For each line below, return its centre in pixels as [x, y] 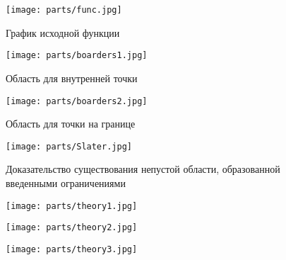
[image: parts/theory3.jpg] [72, 249]
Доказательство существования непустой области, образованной [143, 169]
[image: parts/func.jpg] [64, 10]
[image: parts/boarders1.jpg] [77, 56]
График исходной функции [63, 32]
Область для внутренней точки [72, 78]
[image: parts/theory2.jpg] [72, 228]
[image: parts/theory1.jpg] [72, 206]
